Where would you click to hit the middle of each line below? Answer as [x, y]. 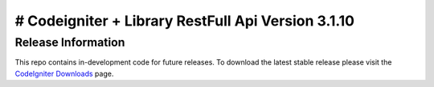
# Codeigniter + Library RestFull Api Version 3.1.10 [185, 21]
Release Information [70, 42]
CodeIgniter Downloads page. [64, 73]
